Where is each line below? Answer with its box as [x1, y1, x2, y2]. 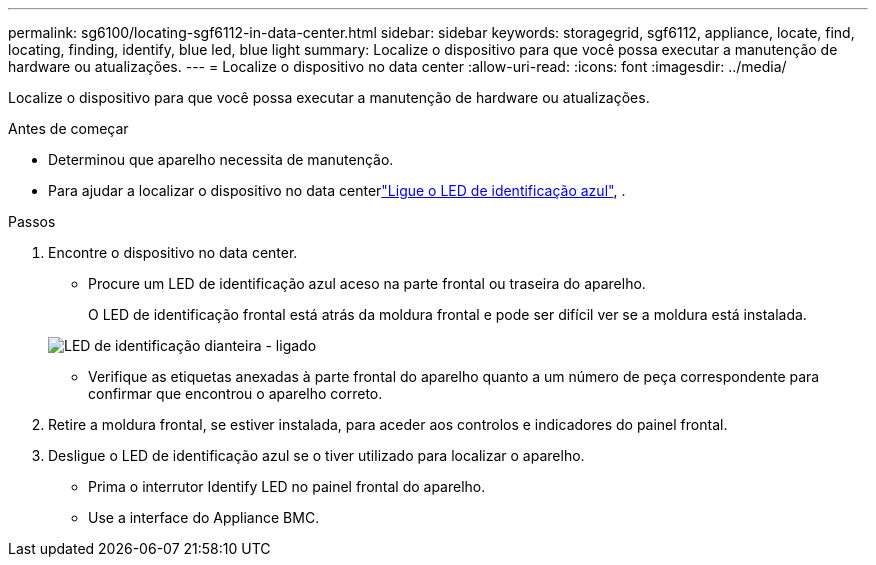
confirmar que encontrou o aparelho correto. [88, 385, 383, 402]
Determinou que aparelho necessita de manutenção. [48, 151, 394, 168]
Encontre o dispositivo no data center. [48, 244, 298, 261]
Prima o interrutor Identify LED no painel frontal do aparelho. [88, 478, 486, 495]
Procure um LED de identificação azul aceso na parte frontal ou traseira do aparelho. [88, 275, 646, 292]
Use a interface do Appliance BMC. [88, 509, 320, 526]
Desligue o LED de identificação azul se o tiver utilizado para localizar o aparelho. [48, 447, 585, 464]
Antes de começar [8, 120, 129, 137]
